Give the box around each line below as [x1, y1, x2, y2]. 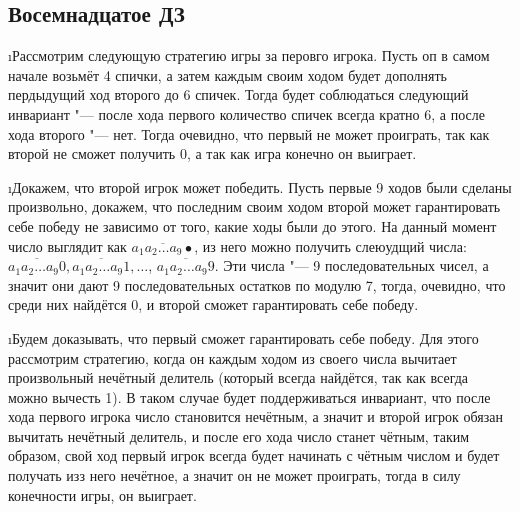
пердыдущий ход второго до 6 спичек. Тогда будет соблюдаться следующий [8, 84, 469, 105]
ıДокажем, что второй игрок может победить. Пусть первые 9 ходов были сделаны [8, 176, 512, 197]
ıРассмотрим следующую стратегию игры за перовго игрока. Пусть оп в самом [8, 45, 490, 66]
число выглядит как [8, 235, 127, 256]
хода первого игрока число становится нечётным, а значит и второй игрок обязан [8, 406, 503, 427]
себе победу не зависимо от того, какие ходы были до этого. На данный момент [8, 215, 497, 236]
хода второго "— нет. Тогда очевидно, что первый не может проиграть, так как [8, 123, 490, 144]
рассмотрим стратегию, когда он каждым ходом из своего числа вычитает [8, 347, 457, 368]
